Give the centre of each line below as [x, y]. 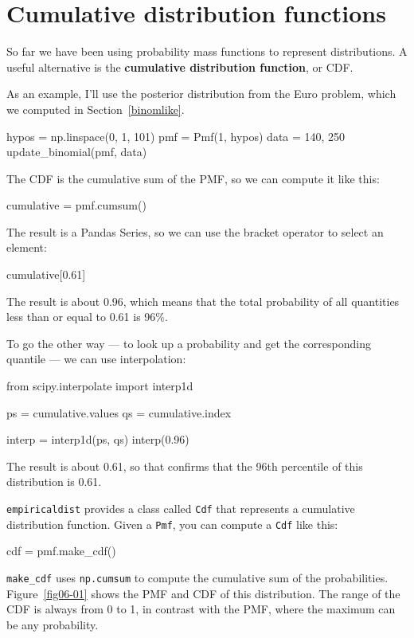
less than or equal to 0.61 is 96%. [87, 317]
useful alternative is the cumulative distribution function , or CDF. [180, 67]
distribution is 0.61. [54, 481]
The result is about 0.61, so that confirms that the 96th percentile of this [185, 466]
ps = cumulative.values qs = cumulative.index [119, 412]
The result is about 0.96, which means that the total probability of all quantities [203, 301]
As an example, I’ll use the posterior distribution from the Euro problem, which [201, 94]
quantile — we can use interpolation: [96, 359]
